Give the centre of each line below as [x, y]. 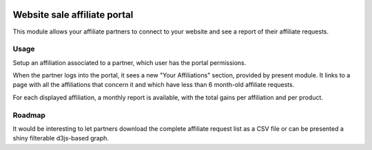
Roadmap [29, 115]
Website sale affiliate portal [73, 15]
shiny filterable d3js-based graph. [61, 138]
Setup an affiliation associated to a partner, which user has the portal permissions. [130, 62]
